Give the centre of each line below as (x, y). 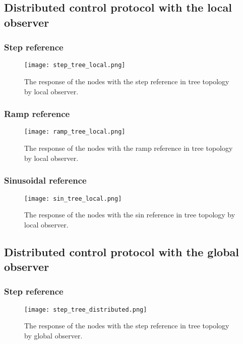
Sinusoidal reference (45, 180)
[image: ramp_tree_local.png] (75, 132)
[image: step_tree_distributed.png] (86, 309)
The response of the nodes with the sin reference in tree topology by (130, 215)
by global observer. (53, 335)
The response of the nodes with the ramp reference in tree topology (129, 148)
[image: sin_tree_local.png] (73, 198)
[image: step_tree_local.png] (75, 65)
